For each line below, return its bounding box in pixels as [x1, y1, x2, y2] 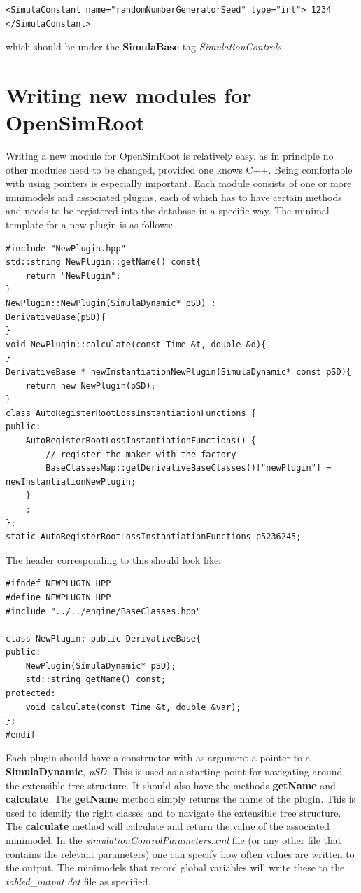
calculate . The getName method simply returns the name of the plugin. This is [6, 791, 356, 806]
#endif [6, 729, 36, 740]
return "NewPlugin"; [25, 270, 121, 281]
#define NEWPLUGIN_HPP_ [6, 592, 116, 602]
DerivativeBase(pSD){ [6, 312, 106, 322]
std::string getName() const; [25, 674, 167, 685]
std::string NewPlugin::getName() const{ [6, 257, 201, 268]
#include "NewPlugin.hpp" [6, 243, 126, 254]
